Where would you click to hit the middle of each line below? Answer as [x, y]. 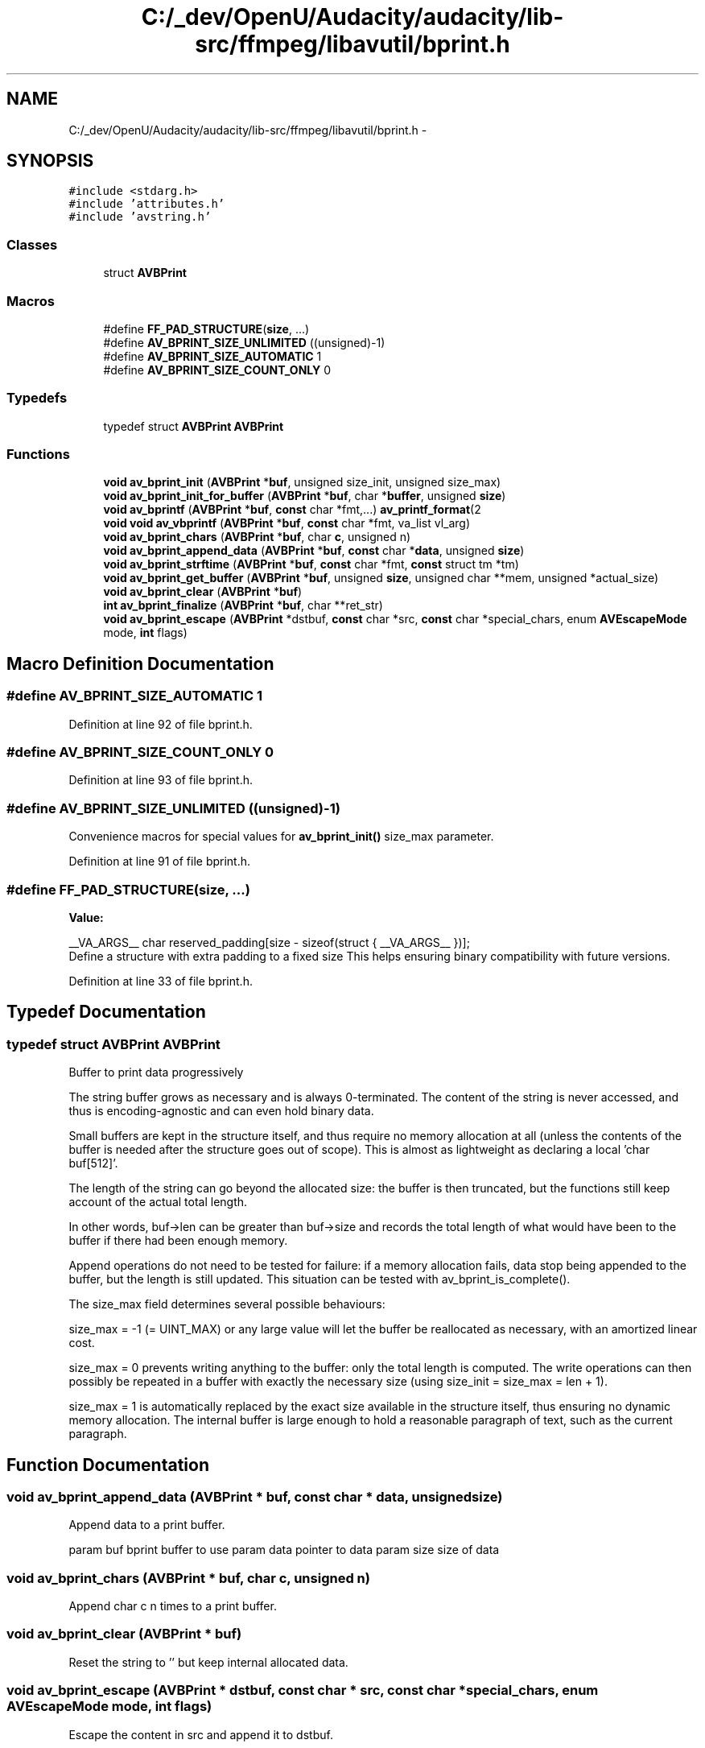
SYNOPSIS [50, 161]
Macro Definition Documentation [140, 663]
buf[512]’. [93, 1163]
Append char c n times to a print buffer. [173, 1606]
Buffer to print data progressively [156, 1072]
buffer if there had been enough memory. [178, 1241]
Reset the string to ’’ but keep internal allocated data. [208, 1662]
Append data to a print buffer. [147, 1525]
